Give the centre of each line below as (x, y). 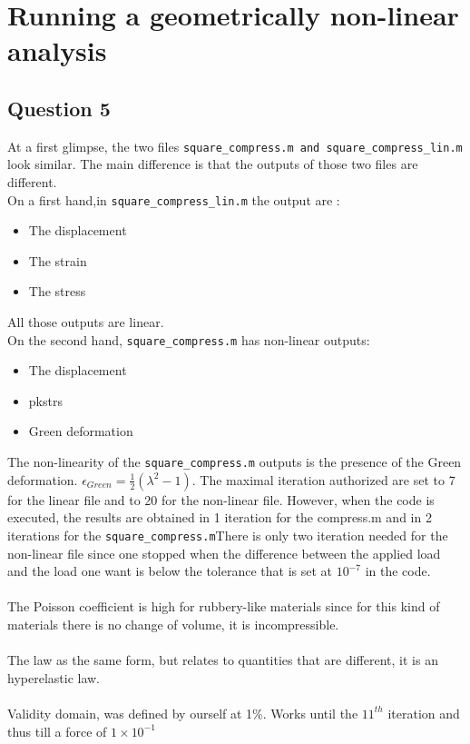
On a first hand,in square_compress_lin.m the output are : (174, 199)
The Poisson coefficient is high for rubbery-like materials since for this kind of (224, 606)
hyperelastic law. (54, 677)
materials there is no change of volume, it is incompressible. (173, 624)
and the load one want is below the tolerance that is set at (170, 571)
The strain (58, 260)
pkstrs (45, 400)
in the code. (398, 571)
